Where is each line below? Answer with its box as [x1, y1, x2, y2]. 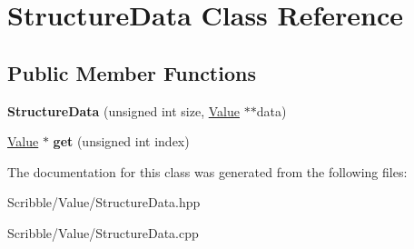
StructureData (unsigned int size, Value [7, 101, 240, 120]
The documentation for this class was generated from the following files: [7, 162, 408, 181]
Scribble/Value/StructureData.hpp [7, 193, 201, 212]
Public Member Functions [7, 58, 256, 86]
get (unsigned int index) [53, 132, 190, 151]
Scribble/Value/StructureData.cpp [7, 223, 199, 242]
